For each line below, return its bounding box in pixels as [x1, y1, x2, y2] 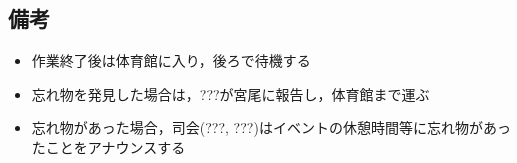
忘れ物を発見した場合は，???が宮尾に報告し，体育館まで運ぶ [31, 83, 430, 104]
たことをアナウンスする [31, 136, 186, 157]
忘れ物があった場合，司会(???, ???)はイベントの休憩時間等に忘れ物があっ [31, 117, 511, 138]
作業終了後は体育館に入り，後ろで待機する [31, 50, 311, 71]
